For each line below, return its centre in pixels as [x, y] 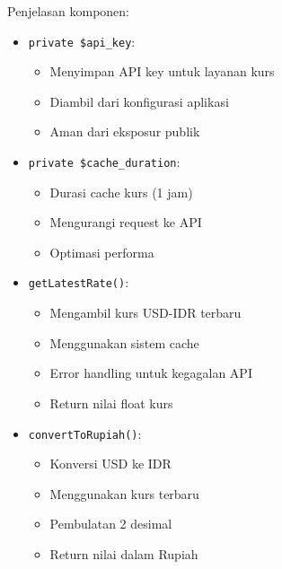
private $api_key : [82, 41]
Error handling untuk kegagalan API [151, 373]
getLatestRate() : [79, 282]
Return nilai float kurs [111, 403]
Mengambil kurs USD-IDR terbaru [145, 313]
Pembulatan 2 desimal [111, 524]
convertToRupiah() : [85, 433]
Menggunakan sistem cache [124, 342]
